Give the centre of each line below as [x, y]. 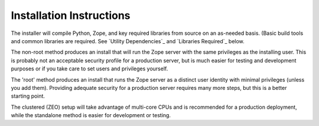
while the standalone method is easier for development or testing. [91, 115]
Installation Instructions [71, 15]
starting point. [28, 96]
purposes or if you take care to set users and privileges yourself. [89, 69]
